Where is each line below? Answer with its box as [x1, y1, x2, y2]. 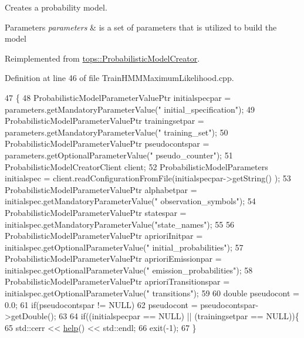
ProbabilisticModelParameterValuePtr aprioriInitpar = [5, 229, 203, 242]
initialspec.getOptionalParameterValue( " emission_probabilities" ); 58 [5, 263, 253, 276]
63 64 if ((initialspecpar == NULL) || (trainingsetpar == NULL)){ [59, 310, 299, 322]
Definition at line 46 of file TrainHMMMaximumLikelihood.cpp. [5, 72, 234, 84]
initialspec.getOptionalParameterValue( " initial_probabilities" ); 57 [5, 241, 244, 253]
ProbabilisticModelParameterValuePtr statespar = [5, 206, 187, 218]
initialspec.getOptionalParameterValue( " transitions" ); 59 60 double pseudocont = [5, 287, 299, 299]
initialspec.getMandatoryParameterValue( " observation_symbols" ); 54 [5, 195, 256, 207]
